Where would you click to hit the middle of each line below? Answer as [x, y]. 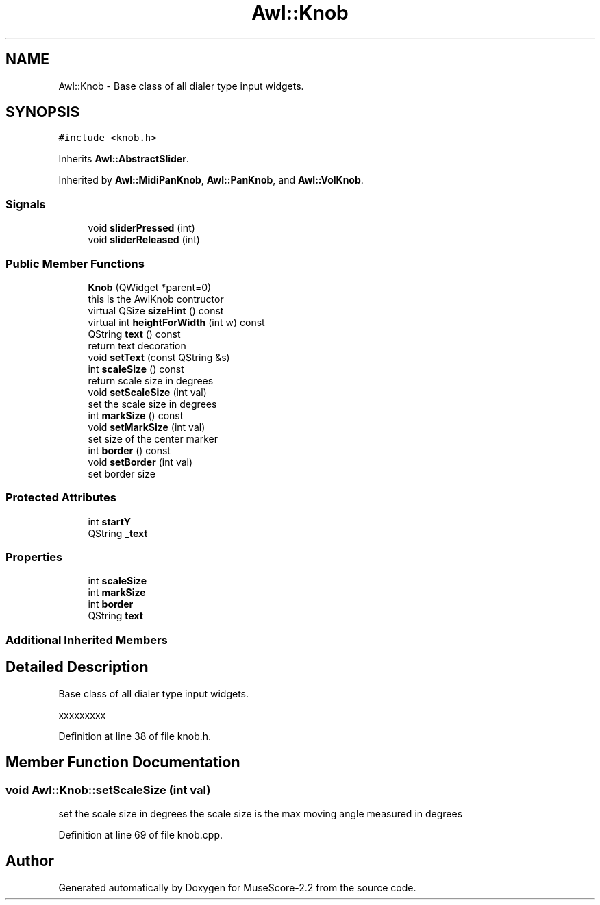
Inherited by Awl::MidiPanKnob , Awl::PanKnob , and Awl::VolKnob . [211, 180]
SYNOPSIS [43, 112]
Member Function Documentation [123, 763]
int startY [109, 521]
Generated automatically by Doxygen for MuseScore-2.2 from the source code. [237, 887]
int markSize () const [136, 415]
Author [30, 861]
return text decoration [137, 345]
